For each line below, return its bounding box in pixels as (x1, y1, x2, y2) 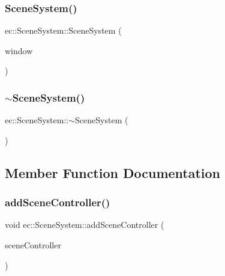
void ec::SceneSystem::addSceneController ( (5, 218, 164, 231)
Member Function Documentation (5, 163, 221, 182)
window (5, 44, 33, 57)
